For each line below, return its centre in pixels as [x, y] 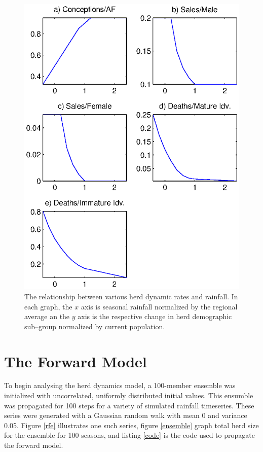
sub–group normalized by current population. [95, 326]
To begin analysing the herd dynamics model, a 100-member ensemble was [120, 385]
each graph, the [48, 306]
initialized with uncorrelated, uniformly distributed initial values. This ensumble [129, 395]
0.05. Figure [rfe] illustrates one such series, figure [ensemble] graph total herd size [131, 425]
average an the [47, 316]
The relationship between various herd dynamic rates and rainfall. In [131, 296]
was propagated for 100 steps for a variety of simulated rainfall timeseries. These [129, 405]
